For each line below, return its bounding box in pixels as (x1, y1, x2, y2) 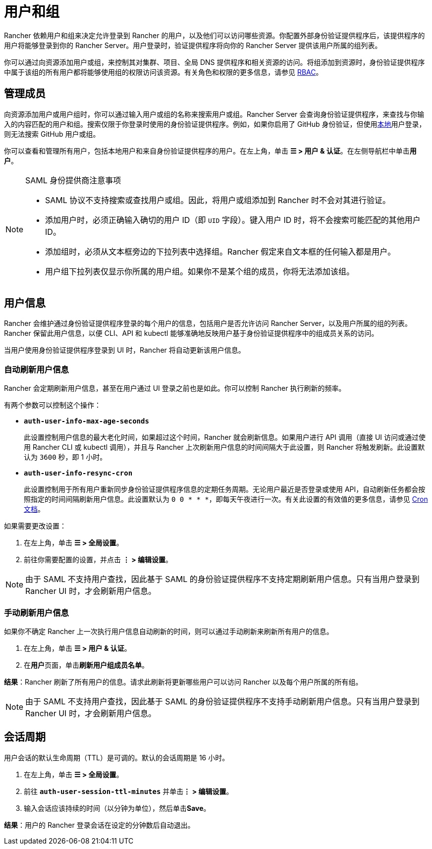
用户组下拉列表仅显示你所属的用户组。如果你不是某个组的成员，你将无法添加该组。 (45, 266, 355, 276)
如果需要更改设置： (4, 522, 66, 531)
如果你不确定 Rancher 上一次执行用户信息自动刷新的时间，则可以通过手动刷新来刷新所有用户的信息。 (4, 627, 333, 636)
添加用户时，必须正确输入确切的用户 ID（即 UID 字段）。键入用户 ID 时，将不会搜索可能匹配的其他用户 (45, 214, 421, 225)
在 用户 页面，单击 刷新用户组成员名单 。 (24, 660, 149, 669)
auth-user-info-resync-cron (24, 469, 133, 478)
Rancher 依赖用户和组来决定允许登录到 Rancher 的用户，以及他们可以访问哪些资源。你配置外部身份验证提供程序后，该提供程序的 (4, 31, 425, 40)
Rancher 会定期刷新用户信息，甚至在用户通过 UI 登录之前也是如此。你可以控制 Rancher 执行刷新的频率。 (4, 384, 346, 393)
